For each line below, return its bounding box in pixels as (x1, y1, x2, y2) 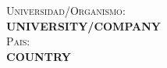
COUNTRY (6, 48, 71, 64)
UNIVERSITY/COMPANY (6, 17, 162, 34)
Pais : (6, 33, 30, 49)
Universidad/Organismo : (6, 2, 126, 18)
